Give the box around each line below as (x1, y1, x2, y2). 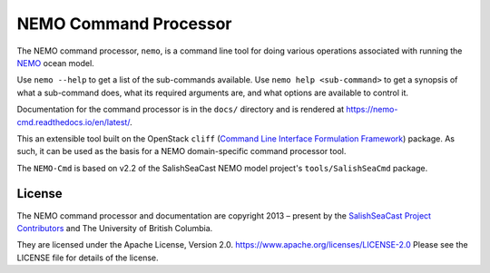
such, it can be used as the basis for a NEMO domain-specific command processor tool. (16, 146, 347, 157)
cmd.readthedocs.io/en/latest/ (16, 116, 131, 127)
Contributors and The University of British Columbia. (16, 222, 213, 233)
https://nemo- (346, 104, 398, 115)
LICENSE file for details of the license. (16, 252, 159, 263)
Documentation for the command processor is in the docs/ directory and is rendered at (16, 104, 345, 115)
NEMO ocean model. (16, 57, 94, 68)
